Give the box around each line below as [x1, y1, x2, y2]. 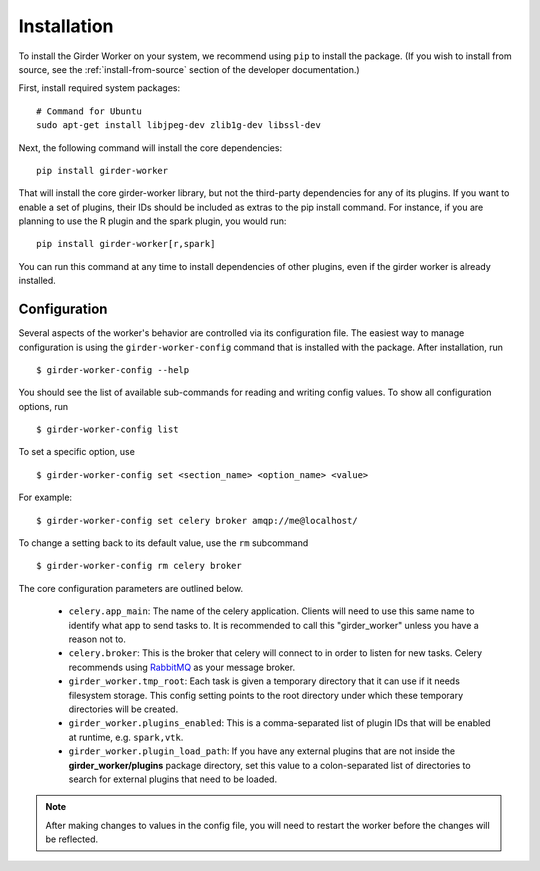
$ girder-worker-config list [36, 424, 179, 435]
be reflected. [45, 833, 99, 845]
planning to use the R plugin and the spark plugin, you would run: [18, 215, 287, 227]
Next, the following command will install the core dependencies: [18, 141, 283, 154]
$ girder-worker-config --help [36, 364, 190, 375]
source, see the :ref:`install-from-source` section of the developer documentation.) [18, 63, 360, 75]
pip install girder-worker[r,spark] [36, 238, 216, 250]
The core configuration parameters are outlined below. [18, 582, 244, 594]
